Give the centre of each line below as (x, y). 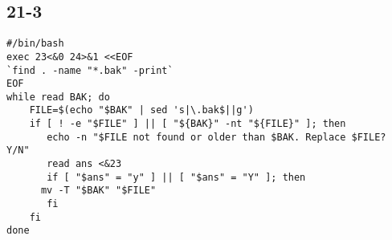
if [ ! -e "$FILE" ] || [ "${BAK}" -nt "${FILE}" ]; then (188, 124)
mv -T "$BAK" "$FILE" (98, 191)
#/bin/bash (35, 44)
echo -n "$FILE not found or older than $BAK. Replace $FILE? (216, 137)
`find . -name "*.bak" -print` (90, 70)
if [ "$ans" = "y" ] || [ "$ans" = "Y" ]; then (176, 177)
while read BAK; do (58, 97)
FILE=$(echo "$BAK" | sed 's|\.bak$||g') (141, 110)
